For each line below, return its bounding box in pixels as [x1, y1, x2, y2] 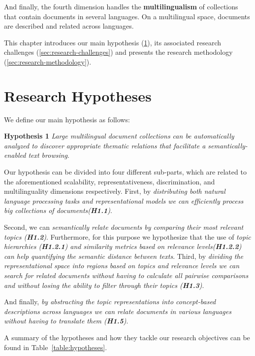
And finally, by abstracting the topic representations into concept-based [4, 296, 216, 307]
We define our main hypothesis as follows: [4, 114, 130, 124]
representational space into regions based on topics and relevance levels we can [4, 260, 240, 271]
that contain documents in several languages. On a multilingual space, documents [4, 11, 250, 21]
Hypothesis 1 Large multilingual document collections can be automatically [4, 131, 234, 141]
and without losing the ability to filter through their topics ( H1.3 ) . [4, 280, 204, 290]
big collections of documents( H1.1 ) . [4, 205, 112, 215]
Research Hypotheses [4, 85, 152, 106]
